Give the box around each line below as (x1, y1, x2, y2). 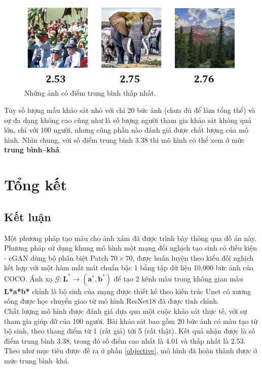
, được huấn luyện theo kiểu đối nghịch (132, 252, 254, 263)
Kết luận (4, 209, 51, 224)
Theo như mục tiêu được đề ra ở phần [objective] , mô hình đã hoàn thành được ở (4, 345, 257, 356)
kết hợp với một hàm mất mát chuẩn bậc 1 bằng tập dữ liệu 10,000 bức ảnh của (4, 262, 254, 273)
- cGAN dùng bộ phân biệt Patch (4, 252, 108, 263)
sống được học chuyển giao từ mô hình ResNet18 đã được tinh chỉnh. (4, 296, 219, 306)
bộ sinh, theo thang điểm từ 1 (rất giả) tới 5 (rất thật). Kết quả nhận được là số (4, 325, 255, 336)
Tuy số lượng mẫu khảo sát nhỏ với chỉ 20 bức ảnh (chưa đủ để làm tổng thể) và (4, 104, 255, 115)
